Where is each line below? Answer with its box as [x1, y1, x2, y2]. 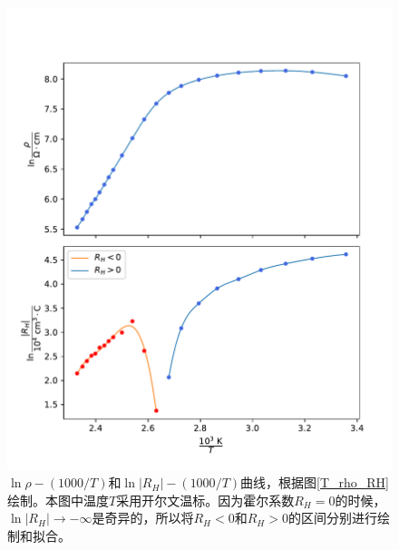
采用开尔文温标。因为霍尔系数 [116, 490, 295, 509]
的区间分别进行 [287, 508, 377, 527]
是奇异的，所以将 [92, 508, 194, 527]
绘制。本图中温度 [7, 490, 109, 509]
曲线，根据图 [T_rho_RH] [240, 473, 390, 492]
